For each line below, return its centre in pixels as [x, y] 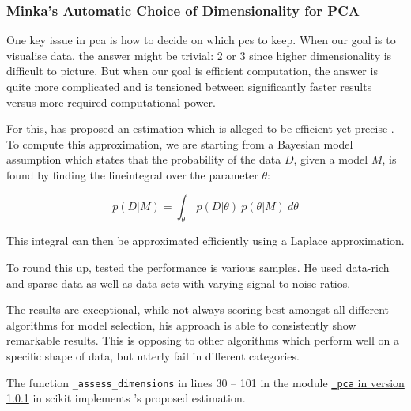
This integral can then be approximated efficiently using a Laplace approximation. [205, 241]
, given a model [331, 159]
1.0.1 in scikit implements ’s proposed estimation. [126, 398]
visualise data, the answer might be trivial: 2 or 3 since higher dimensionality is [199, 55]
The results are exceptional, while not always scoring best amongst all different [198, 309]
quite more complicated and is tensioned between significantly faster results [189, 86]
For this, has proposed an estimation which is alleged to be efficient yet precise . [200, 128]
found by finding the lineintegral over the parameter [132, 174]
